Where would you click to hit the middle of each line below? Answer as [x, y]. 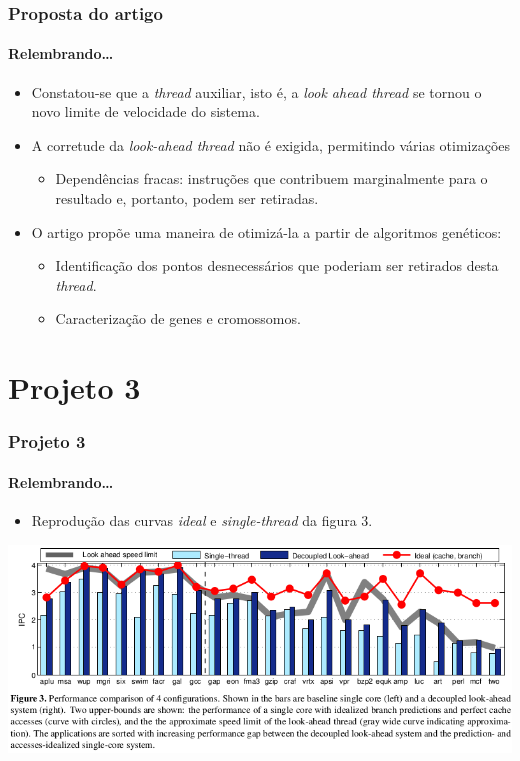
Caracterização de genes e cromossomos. [178, 318]
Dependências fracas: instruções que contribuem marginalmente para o [271, 178]
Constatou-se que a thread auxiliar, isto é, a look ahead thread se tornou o [256, 91]
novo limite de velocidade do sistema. [145, 111]
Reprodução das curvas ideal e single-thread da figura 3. [202, 520]
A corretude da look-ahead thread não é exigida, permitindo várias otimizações [271, 144]
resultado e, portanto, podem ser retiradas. [187, 198]
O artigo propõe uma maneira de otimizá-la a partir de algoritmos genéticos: [266, 231]
